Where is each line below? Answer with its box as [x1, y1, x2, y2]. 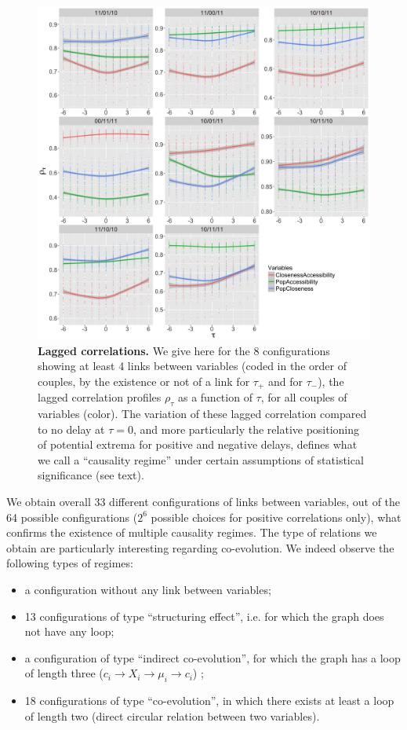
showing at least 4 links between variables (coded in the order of [38, 358, 347, 374]
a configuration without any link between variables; [24, 581, 271, 597]
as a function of [177, 389, 253, 405]
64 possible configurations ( [6, 508, 138, 525]
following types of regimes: [6, 555, 133, 571]
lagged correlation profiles [38, 389, 162, 405]
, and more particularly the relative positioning [133, 420, 360, 437]
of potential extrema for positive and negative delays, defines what [38, 436, 358, 453]
